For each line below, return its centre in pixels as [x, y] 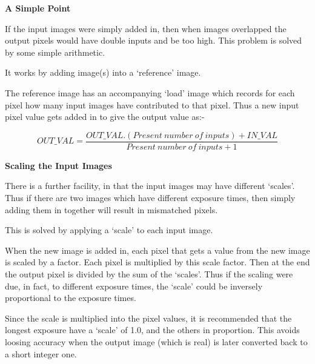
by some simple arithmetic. [55, 52]
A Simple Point [38, 8]
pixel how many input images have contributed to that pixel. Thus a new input [152, 104]
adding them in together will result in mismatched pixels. [111, 209]
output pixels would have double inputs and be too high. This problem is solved [154, 40]
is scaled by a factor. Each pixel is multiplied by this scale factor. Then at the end [157, 262]
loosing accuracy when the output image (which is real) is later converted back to [156, 341]
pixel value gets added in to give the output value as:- [105, 117]
